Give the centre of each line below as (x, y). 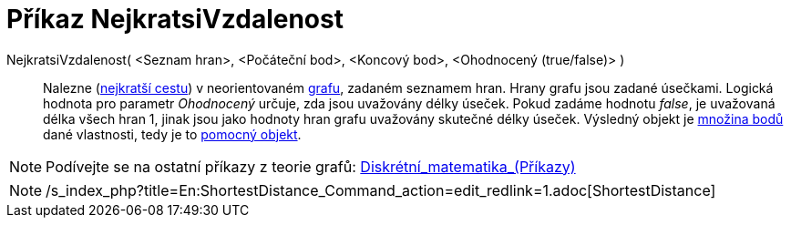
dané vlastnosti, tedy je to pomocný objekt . (172, 134)
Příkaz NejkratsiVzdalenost (175, 19)
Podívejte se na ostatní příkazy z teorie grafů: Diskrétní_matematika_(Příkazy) (311, 166)
